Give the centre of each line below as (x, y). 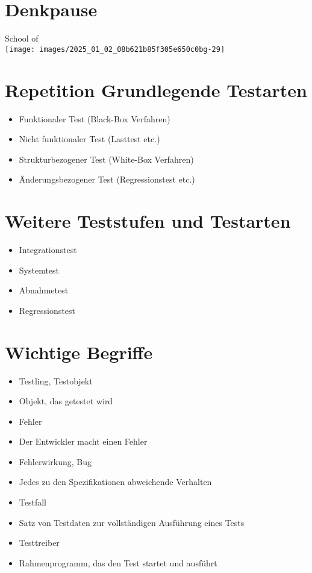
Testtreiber (39, 543)
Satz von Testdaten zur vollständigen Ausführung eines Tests (132, 522)
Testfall (33, 502)
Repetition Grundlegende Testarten (156, 89)
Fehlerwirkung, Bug (55, 461)
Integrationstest (48, 249)
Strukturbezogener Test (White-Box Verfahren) (106, 159)
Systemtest (39, 270)
